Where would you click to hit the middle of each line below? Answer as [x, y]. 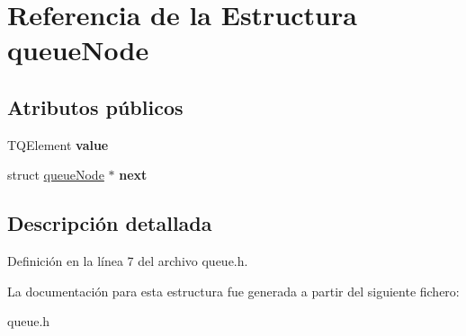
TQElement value [58, 144]
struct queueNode [56, 175]
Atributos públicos [95, 106]
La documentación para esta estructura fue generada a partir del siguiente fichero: [233, 291]
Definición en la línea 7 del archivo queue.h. [128, 261]
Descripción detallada [110, 223]
